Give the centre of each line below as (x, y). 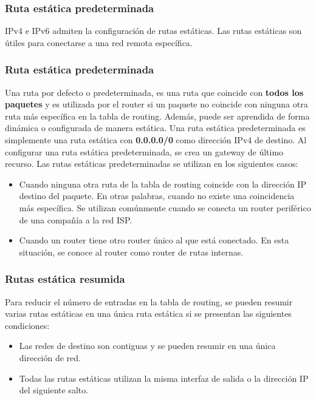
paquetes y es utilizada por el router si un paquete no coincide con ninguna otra (156, 104)
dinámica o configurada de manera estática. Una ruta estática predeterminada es (155, 128)
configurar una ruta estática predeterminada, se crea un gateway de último (144, 151)
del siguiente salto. (54, 390)
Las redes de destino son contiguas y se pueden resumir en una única (147, 346)
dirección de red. (50, 357)
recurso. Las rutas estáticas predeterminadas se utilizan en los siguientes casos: (152, 164)
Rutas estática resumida (65, 279)
